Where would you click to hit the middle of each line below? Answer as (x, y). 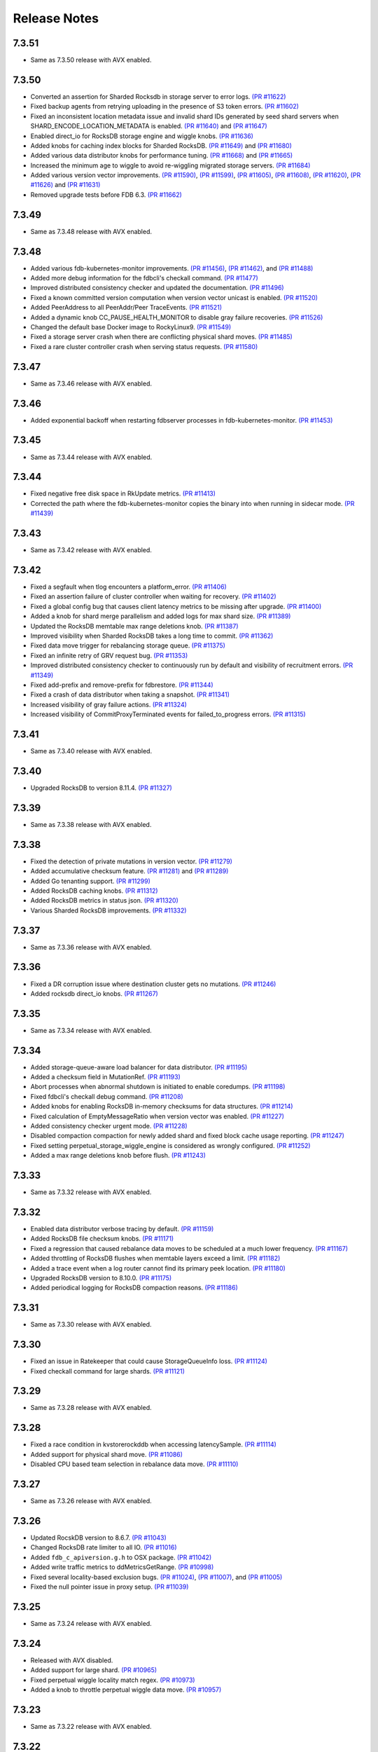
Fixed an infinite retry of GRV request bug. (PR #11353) (109, 655)
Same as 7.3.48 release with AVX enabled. (91, 231)
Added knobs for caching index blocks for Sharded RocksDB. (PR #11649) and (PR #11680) (161, 145)
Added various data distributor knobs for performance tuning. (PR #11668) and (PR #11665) (162, 156)
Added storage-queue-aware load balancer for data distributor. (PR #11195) (139, 1067)
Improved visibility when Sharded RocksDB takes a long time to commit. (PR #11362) (152, 636)
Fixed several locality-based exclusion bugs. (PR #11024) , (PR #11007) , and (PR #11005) (156, 1577)
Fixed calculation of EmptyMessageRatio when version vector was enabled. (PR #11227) (157, 1116)
